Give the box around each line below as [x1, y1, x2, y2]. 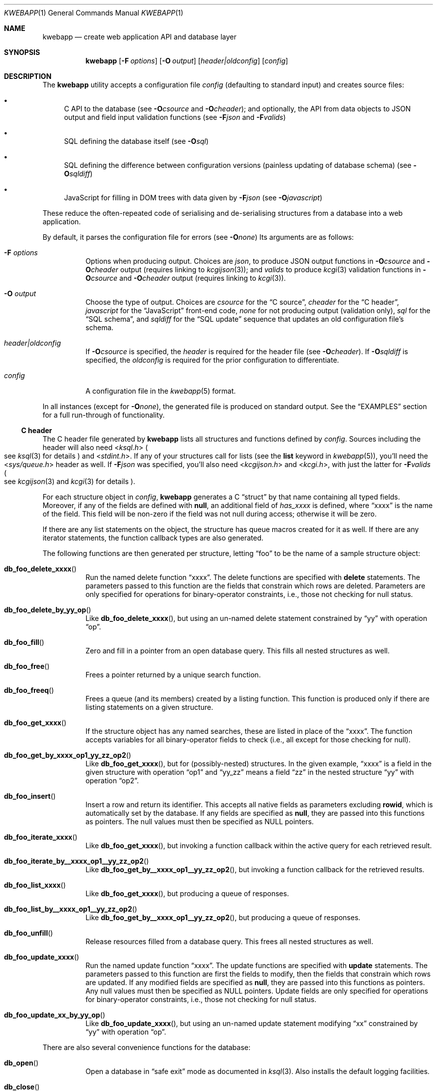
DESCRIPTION [4, 72, 52, 80]
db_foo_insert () [4, 792, 56, 800]
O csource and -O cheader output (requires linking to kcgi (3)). [85, 274, 286, 282]
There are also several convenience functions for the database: [42, 1043, 251, 1052]
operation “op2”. [85, 776, 139, 785]
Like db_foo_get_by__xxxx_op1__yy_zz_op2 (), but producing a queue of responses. [85, 913, 361, 922]
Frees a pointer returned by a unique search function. [85, 670, 261, 679]
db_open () [4, 1059, 39, 1067]
